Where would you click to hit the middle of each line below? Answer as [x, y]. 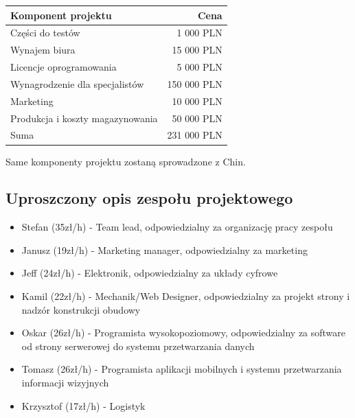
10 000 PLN [197, 101]
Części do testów [45, 33]
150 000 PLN [195, 83]
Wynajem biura [43, 50]
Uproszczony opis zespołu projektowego [149, 198]
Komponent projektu [61, 15]
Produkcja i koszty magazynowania [84, 118]
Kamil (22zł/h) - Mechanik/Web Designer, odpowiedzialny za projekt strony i [186, 296]
